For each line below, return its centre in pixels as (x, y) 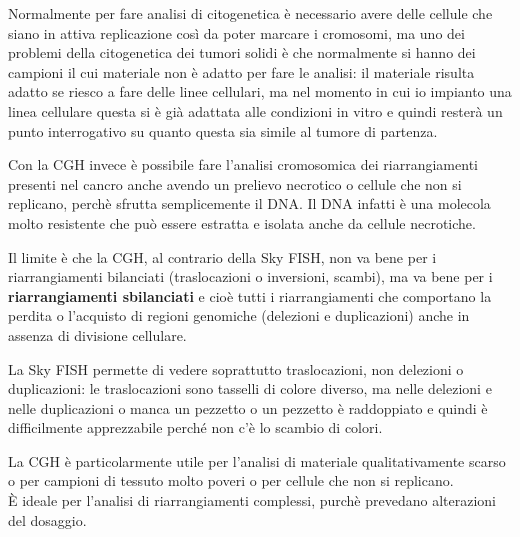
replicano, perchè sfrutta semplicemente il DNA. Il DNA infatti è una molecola (249, 203)
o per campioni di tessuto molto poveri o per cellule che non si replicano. (231, 480)
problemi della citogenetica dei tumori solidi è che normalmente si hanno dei (242, 52)
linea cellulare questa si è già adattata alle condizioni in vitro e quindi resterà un (255, 110)
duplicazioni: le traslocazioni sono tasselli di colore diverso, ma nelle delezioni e (250, 388)
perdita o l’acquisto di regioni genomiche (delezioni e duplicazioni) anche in (239, 315)
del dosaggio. (47, 519)
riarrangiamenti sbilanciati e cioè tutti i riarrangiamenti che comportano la (250, 295)
